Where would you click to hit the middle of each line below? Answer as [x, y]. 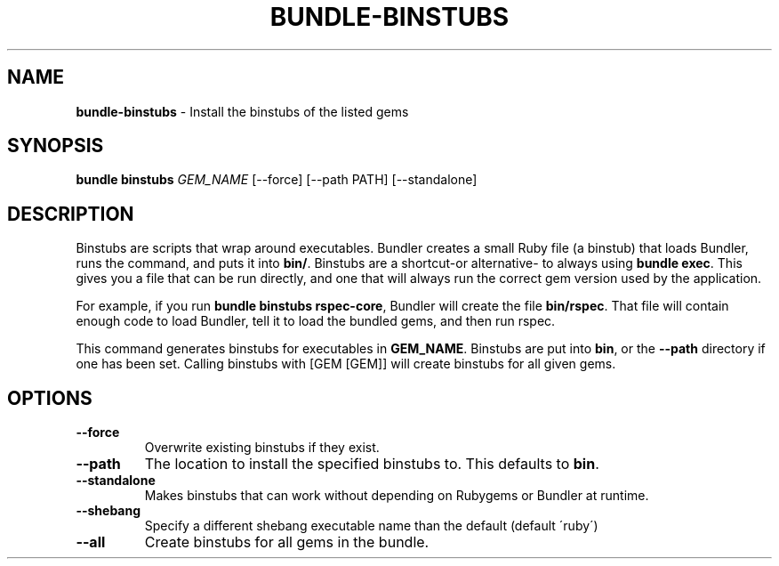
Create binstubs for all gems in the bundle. [287, 542]
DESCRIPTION [71, 214]
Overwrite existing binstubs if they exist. [262, 448]
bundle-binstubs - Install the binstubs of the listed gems [242, 111]
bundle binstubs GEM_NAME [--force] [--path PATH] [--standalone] [277, 180]
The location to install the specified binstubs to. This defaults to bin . [372, 464]
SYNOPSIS [56, 146]
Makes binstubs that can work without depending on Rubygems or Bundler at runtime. [397, 496]
